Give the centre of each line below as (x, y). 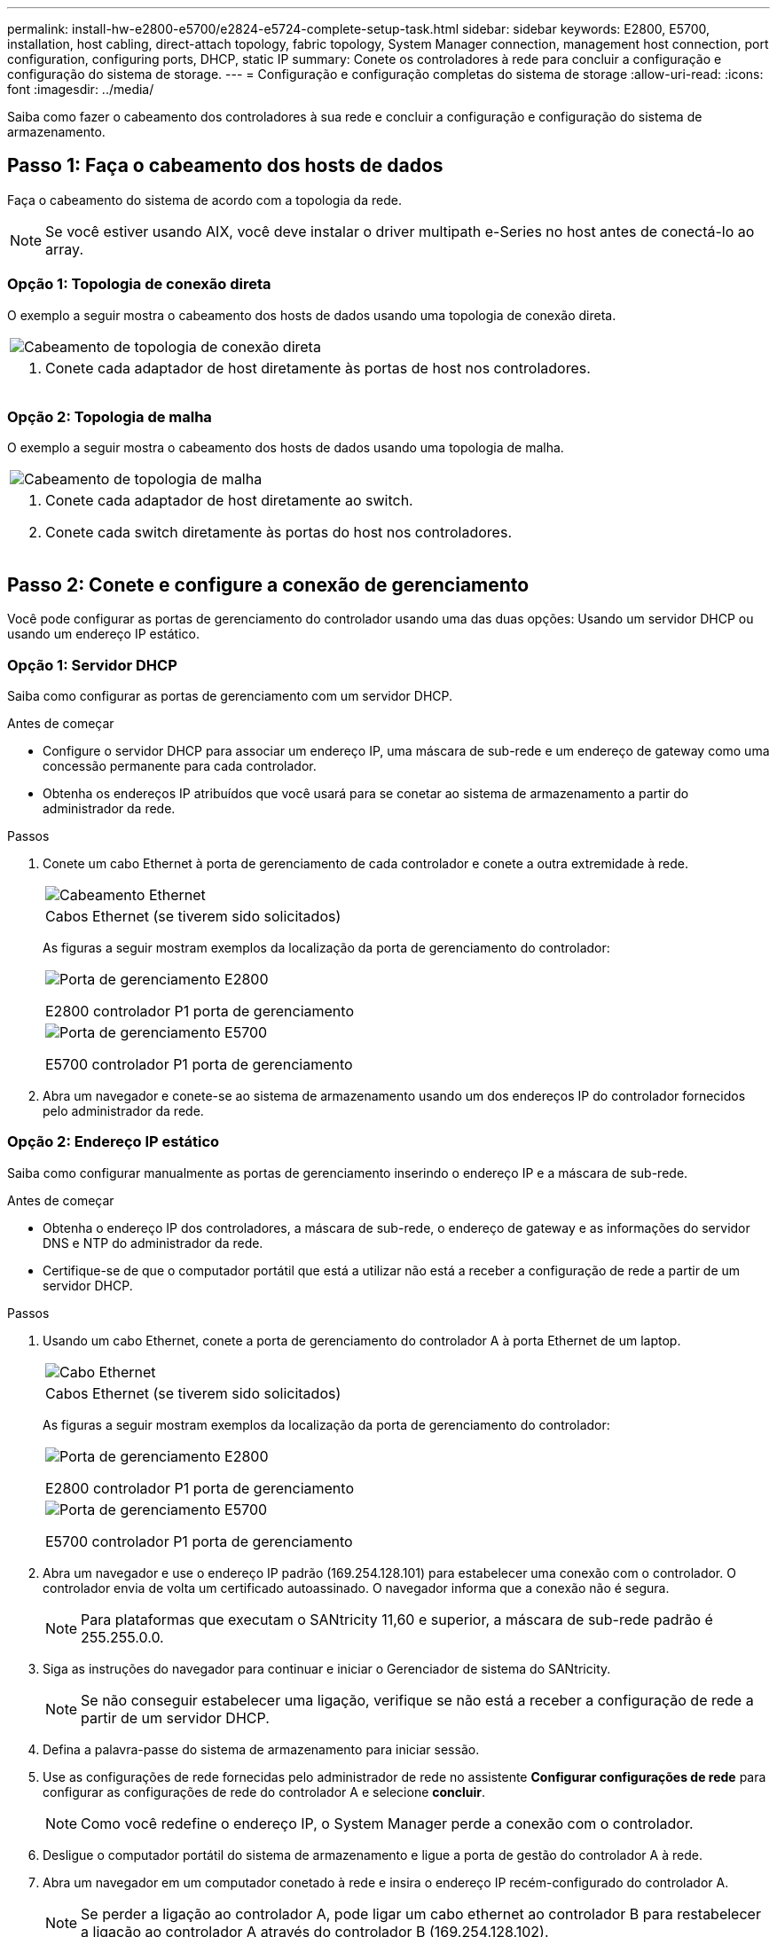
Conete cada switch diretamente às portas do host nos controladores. (279, 533)
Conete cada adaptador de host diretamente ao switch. (229, 501)
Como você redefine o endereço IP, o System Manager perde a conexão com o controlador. (387, 1823)
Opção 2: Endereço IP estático (114, 1142)
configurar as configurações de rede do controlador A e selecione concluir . (264, 1792)
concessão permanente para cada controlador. (180, 765)
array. (64, 249)
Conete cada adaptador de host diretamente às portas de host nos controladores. (318, 368)
